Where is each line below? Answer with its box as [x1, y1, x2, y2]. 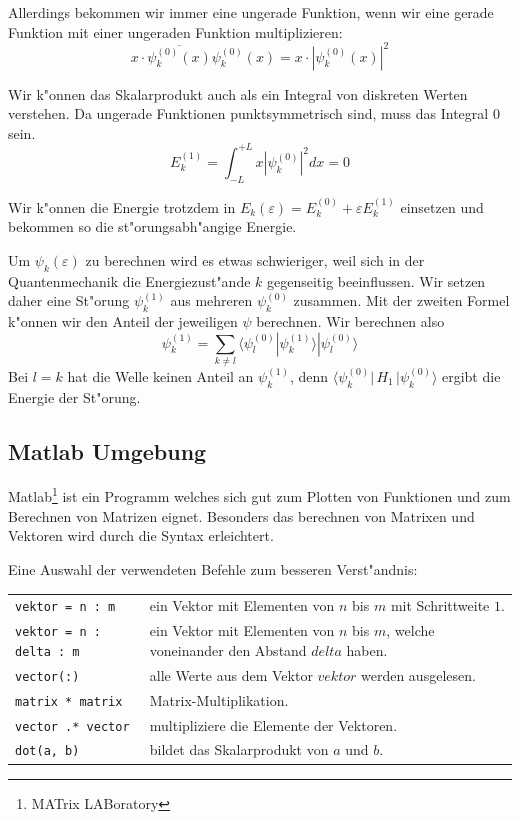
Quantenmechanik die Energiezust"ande [8, 270, 251, 291]
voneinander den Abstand [149, 639, 307, 660]
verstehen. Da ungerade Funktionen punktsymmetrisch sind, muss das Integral [8, 103, 489, 124]
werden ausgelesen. [361, 664, 476, 685]
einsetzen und [400, 196, 484, 217]
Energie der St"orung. [8, 386, 141, 407]
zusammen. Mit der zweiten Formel [293, 290, 510, 311]
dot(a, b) [15, 744, 80, 759]
